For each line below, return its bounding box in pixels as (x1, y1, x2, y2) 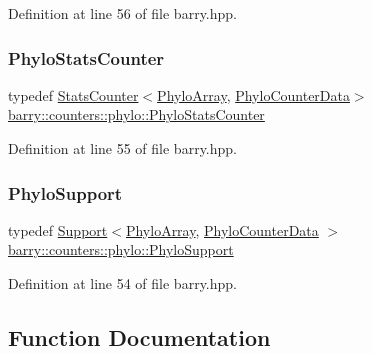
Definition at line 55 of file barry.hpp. (8, 138, 237, 158)
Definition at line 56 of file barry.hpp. (8, 3, 237, 23)
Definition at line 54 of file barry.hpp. (8, 273, 237, 293)
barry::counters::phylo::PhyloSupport (8, 239, 234, 260)
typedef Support (8, 219, 108, 240)
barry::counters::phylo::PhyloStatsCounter (8, 104, 265, 125)
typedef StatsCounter (8, 84, 139, 105)
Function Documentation (8, 321, 271, 352)
